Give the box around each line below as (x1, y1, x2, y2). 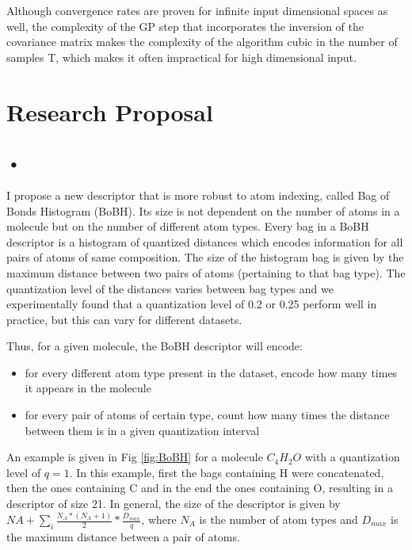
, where (141, 511, 177, 528)
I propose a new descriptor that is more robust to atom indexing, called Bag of (6, 186, 390, 203)
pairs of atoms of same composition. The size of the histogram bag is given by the (6, 249, 404, 265)
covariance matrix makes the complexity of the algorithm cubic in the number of (6, 33, 398, 50)
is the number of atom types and (199, 511, 358, 528)
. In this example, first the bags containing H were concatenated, (69, 464, 384, 480)
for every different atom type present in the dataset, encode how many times (25, 364, 398, 380)
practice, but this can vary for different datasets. (6, 311, 242, 327)
